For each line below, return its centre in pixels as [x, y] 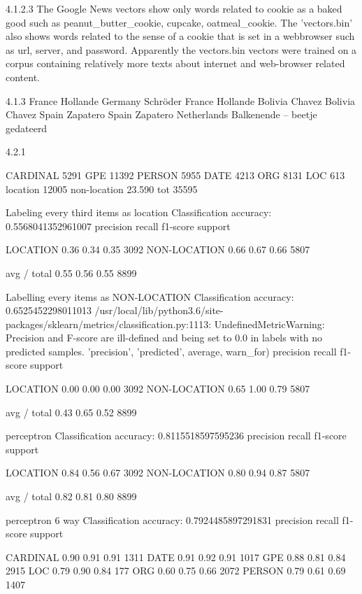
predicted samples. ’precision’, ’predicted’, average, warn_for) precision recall [171, 351]
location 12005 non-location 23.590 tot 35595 [102, 189]
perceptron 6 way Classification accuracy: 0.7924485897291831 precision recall [172, 519]
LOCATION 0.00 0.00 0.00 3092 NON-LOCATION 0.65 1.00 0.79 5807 [158, 389]
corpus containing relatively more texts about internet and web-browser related [175, 63]
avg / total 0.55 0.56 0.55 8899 [71, 273]
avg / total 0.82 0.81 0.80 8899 [71, 496]
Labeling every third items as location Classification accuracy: [139, 212]
